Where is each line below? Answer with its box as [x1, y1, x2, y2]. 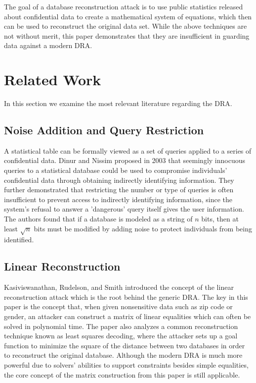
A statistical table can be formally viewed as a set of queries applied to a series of [4, 145, 252, 156]
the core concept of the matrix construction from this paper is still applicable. [4, 369, 240, 380]
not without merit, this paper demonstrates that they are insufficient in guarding [4, 30, 250, 41]
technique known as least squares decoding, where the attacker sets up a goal [4, 330, 238, 341]
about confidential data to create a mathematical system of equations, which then [4, 11, 252, 21]
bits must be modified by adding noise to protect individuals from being [34, 223, 253, 233]
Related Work [4, 69, 101, 90]
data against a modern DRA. [4, 40, 92, 51]
